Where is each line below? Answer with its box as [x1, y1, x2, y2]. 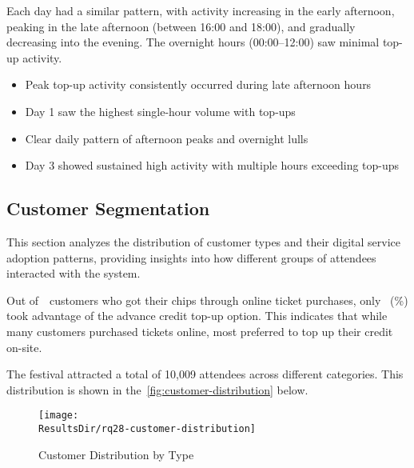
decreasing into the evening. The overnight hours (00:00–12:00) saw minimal [6, 34, 380, 50]
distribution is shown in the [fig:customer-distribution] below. [6, 381, 309, 398]
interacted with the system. [6, 265, 141, 282]
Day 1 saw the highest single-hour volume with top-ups [25, 102, 296, 119]
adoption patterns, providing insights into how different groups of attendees [6, 249, 376, 266]
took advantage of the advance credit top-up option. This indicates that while [6, 307, 388, 324]
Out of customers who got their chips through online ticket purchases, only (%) [6, 291, 408, 308]
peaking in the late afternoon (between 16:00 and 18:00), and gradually [6, 18, 356, 34]
